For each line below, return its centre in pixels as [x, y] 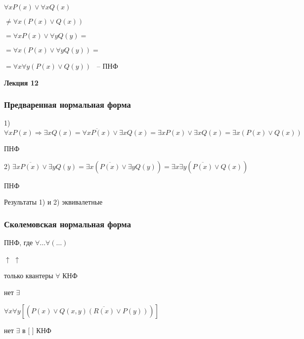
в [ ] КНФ [37, 330]
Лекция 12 [21, 82]
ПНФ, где [19, 242]
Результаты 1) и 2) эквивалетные [53, 202]
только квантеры [29, 275]
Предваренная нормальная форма [67, 105]
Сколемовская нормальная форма [67, 224]
